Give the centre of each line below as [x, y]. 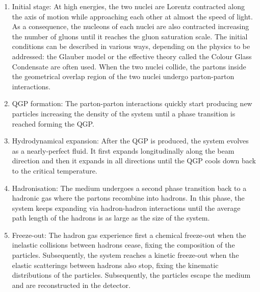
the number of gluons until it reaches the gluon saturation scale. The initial [130, 36]
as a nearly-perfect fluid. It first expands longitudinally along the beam [123, 150]
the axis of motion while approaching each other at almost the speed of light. [132, 16]
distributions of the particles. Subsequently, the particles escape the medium [131, 275]
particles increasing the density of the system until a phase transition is [124, 113]
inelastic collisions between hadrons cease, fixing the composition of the [123, 245]
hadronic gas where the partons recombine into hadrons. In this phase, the [128, 198]
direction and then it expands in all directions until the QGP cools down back [134, 161]
